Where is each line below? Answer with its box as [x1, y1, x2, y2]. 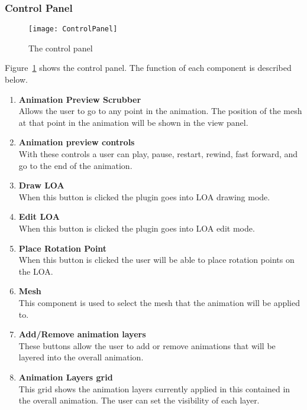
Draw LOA [18, 179, 64, 191]
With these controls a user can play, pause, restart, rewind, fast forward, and [18, 148, 298, 160]
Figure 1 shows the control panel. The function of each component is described [5, 61, 292, 74]
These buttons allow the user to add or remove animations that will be [18, 339, 276, 352]
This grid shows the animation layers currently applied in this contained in [18, 382, 290, 395]
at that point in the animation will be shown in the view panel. [18, 116, 248, 128]
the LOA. [18, 265, 53, 277]
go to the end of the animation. [18, 159, 133, 171]
